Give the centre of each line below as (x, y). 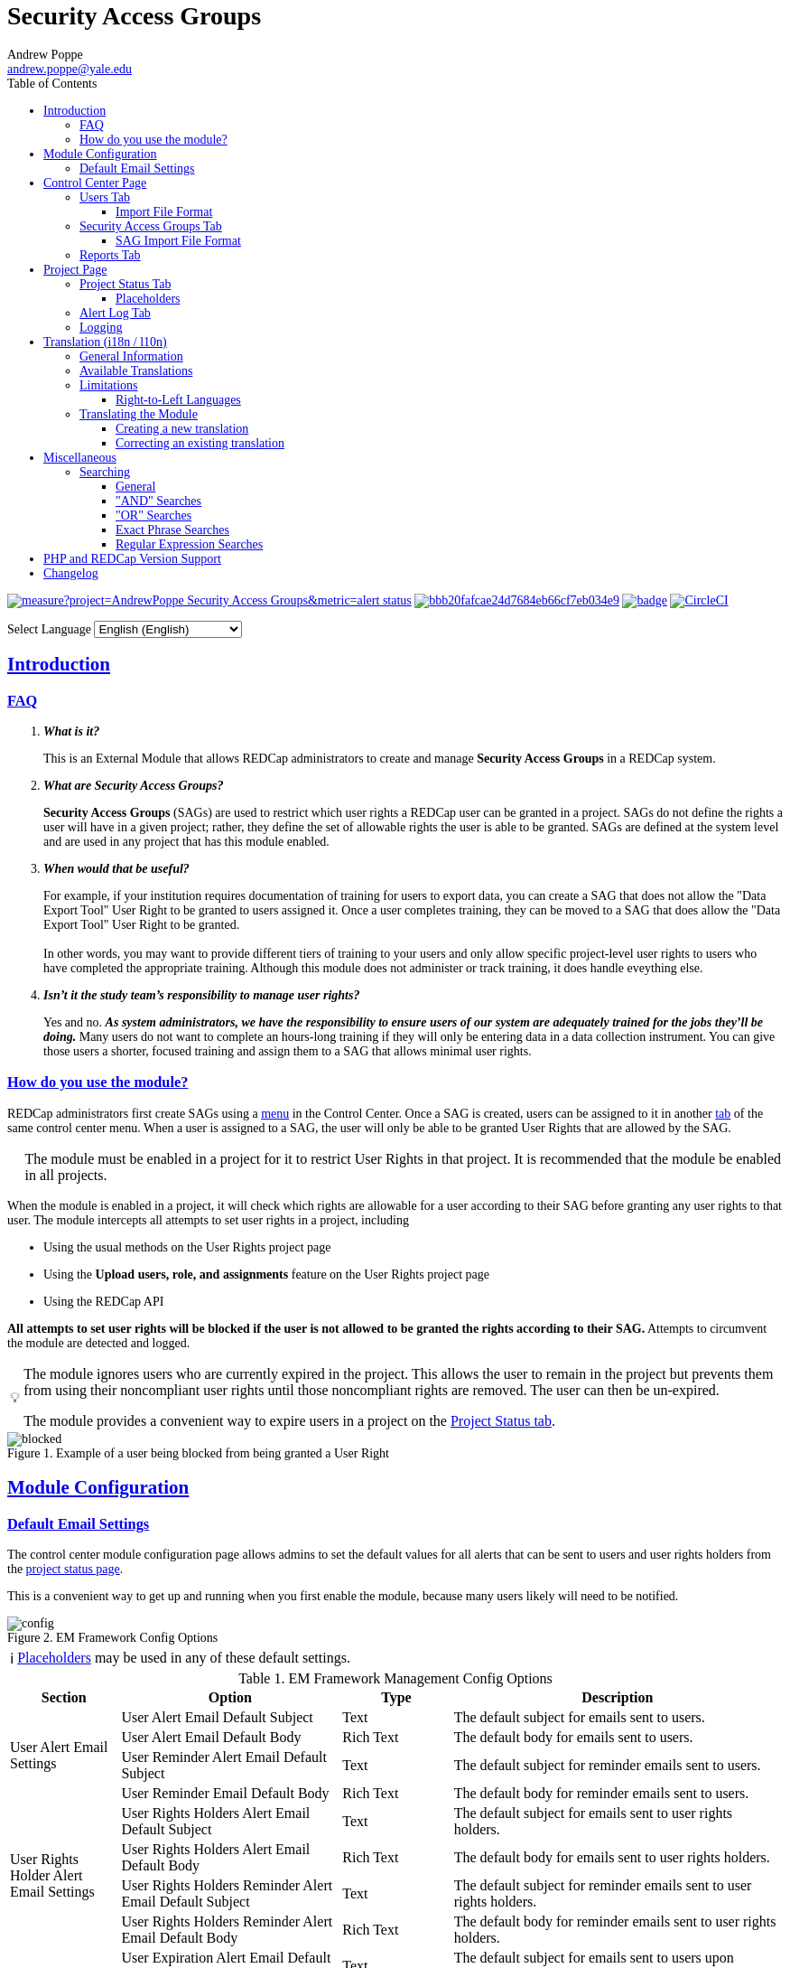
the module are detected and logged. (99, 1343)
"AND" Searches (159, 501)
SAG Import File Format (178, 240)
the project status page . (65, 1569)
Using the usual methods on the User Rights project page (187, 1247)
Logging (101, 327)
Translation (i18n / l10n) (105, 342)
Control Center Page (95, 183)
